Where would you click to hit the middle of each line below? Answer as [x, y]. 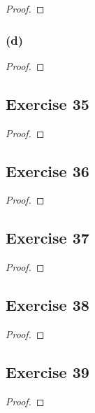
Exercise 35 [47, 103]
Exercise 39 [47, 371]
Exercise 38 [47, 305]
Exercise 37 [47, 238]
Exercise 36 [47, 170]
